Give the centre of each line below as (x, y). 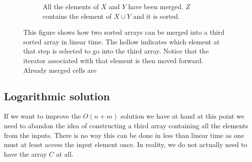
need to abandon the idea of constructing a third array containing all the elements (126, 125)
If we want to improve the (42, 116)
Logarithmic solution (57, 96)
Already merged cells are (60, 70)
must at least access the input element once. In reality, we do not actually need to (126, 144)
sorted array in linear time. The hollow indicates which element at (122, 41)
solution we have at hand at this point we (182, 116)
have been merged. (156, 6)
